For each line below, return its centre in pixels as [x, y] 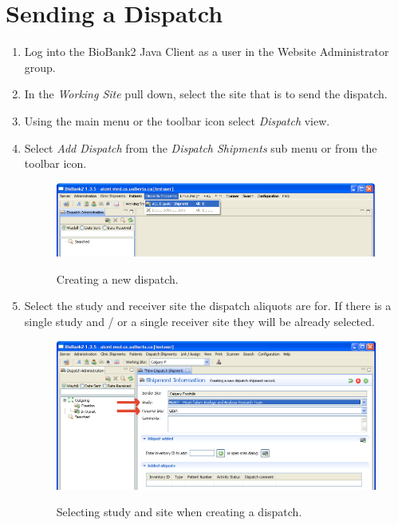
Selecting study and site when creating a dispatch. [179, 512]
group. [40, 67]
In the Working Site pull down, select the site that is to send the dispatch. [206, 94]
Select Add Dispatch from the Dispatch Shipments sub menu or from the [201, 147]
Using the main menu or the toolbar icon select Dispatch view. [177, 120]
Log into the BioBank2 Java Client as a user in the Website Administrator [207, 52]
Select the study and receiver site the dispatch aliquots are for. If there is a [208, 306]
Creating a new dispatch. [117, 278]
